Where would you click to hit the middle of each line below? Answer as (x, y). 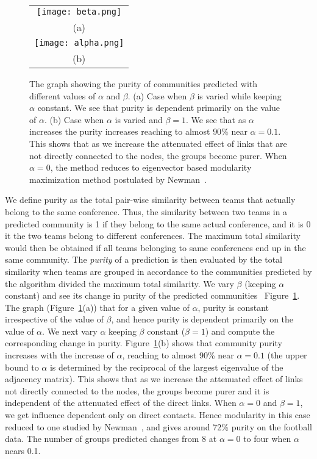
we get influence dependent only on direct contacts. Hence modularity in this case (158, 415)
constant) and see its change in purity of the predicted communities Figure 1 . (152, 295)
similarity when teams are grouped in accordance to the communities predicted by (158, 271)
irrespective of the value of (54, 319)
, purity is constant (233, 307)
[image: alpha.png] (79, 43)
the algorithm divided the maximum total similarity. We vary (119, 283)
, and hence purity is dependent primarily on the (202, 319)
